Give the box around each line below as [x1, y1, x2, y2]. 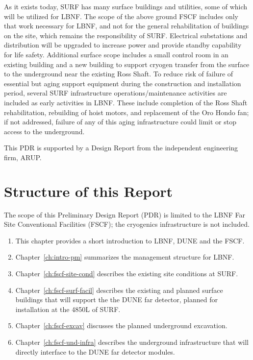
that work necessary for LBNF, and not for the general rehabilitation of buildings [4, 21, 249, 31]
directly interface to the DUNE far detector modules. [15, 346, 175, 357]
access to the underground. [4, 126, 85, 136]
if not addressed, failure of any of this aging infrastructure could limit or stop [4, 117, 236, 127]
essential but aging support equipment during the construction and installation [4, 78, 241, 88]
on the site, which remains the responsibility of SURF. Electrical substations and [4, 30, 248, 40]
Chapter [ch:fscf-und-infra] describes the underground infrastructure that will [15, 336, 249, 347]
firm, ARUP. [4, 152, 42, 162]
